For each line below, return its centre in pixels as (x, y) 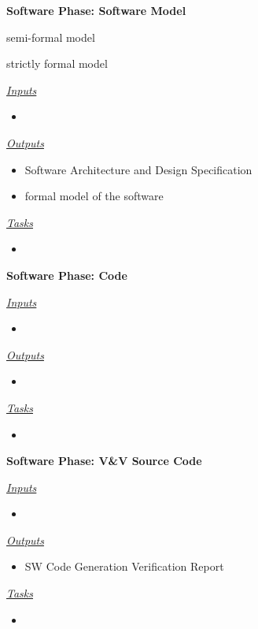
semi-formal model (51, 37)
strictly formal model (57, 63)
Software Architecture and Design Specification (138, 169)
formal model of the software (94, 196)
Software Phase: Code (67, 275)
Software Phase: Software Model (96, 10)
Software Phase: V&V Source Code (104, 461)
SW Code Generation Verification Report (124, 566)
